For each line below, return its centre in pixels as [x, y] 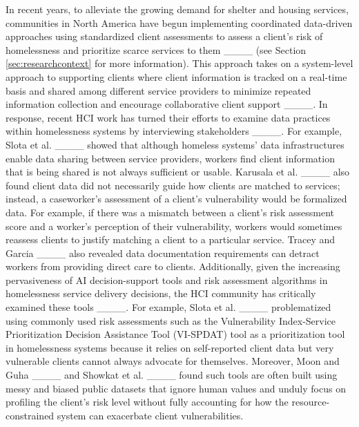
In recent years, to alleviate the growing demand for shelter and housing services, [177, 9]
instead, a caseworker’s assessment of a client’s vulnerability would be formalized [176, 199]
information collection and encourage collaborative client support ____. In [167, 104]
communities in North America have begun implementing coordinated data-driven [179, 22]
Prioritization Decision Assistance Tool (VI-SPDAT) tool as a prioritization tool [175, 334]
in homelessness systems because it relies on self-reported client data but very [170, 347]
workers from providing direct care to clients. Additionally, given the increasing [173, 266]
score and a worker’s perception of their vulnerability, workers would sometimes [174, 226]
